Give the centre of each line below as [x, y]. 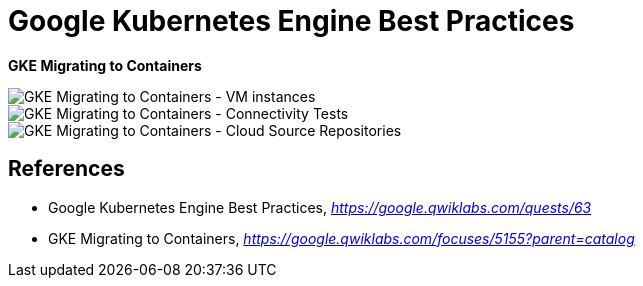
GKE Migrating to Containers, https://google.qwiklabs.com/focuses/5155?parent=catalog [341, 238]
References [66, 169]
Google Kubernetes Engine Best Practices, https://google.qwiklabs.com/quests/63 [320, 207]
